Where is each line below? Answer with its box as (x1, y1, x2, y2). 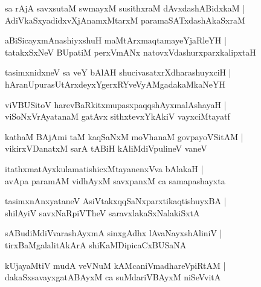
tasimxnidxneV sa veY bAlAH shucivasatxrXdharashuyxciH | (5, 66, 231, 79)
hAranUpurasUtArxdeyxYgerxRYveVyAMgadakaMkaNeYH (5, 77, 225, 90)
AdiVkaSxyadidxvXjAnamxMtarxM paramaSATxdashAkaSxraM (5, 13, 245, 26)
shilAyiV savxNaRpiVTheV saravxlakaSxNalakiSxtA (5, 206, 200, 219)
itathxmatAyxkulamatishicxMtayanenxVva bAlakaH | (5, 162, 204, 175)
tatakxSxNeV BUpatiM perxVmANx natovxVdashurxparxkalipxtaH (5, 45, 256, 58)
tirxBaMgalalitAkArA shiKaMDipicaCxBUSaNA (5, 238, 187, 251)
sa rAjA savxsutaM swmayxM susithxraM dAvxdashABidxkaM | (5, 2, 245, 14)
